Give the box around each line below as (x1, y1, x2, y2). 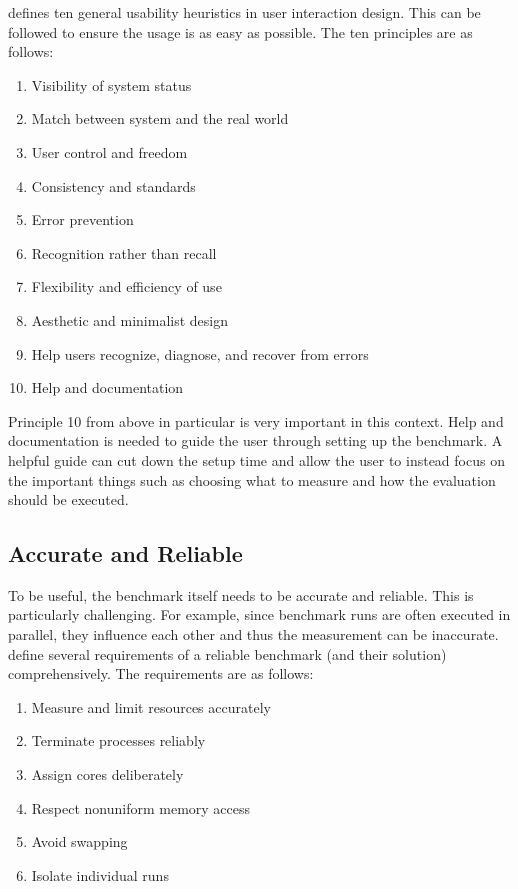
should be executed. (8, 489, 129, 510)
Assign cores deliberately (31, 764, 184, 785)
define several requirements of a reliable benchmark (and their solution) (8, 643, 447, 664)
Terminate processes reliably (31, 730, 206, 751)
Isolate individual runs (31, 864, 169, 885)
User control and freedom (31, 141, 188, 162)
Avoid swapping (31, 831, 128, 852)
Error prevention (31, 209, 134, 230)
